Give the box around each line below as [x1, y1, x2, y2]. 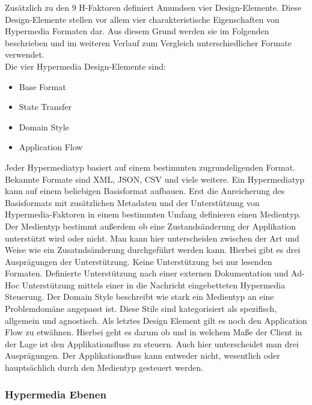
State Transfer [19, 100, 72, 113]
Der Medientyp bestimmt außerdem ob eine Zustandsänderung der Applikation [5, 219, 296, 232]
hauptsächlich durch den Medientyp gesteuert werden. [5, 361, 204, 374]
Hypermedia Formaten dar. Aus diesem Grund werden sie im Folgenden [5, 25, 269, 37]
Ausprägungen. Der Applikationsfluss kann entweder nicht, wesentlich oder [5, 349, 280, 362]
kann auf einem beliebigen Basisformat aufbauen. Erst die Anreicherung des [5, 184, 285, 197]
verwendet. [5, 48, 44, 61]
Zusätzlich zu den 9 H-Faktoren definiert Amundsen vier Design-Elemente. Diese [5, 1, 302, 13]
